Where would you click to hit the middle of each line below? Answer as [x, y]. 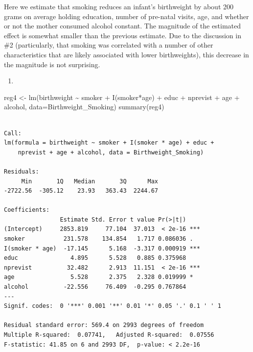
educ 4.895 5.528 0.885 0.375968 [95, 258]
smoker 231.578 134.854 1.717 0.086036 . [99, 239]
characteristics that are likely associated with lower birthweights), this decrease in [126, 54]
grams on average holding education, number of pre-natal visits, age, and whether [126, 16]
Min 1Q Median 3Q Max [90, 181]
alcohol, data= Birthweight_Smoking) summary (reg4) [84, 107]
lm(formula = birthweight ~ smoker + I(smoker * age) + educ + [109, 143]
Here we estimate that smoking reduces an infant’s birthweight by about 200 [119, 6]
